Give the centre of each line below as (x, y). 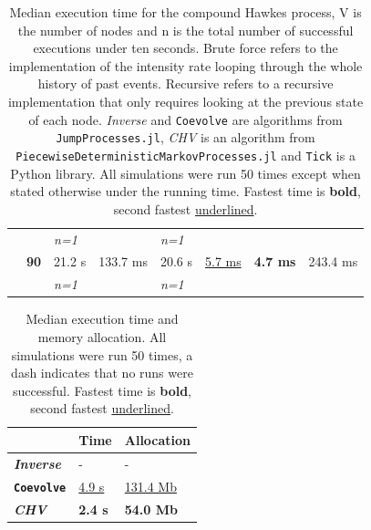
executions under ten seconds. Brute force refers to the (185, 48)
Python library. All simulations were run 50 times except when (185, 173)
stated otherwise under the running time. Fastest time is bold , (185, 191)
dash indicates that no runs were (102, 373)
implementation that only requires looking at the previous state (185, 101)
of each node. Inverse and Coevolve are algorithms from (185, 119)
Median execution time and (102, 319)
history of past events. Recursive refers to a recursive (185, 83)
